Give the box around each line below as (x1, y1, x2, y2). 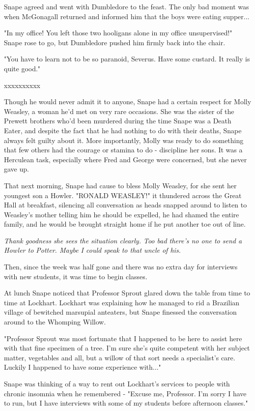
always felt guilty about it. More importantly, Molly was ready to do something (4, 135, 244, 145)
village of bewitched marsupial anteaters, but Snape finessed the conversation (4, 307, 237, 317)
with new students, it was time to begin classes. (4, 271, 147, 281)
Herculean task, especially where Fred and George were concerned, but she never (4, 154, 247, 164)
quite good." (4, 63, 41, 73)
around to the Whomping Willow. (4, 317, 106, 327)
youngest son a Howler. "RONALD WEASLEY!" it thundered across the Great (4, 190, 242, 200)
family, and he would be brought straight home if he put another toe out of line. (4, 219, 246, 229)
